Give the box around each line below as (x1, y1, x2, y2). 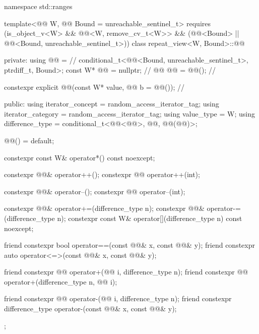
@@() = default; (4, 135, 54, 145)
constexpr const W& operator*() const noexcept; (4, 152, 155, 162)
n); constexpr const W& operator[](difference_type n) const (57, 212, 242, 223)
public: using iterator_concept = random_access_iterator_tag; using (4, 98, 219, 109)
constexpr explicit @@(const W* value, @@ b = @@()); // (4, 81, 184, 92)
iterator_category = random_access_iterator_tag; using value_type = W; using (4, 108, 255, 119)
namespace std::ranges (4, 1, 73, 11)
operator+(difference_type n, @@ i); (4, 276, 117, 287)
